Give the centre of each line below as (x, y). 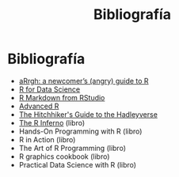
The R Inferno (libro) (52, 122)
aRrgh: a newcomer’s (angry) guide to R (84, 81)
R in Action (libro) (47, 139)
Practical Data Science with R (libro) (77, 164)
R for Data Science (50, 89)
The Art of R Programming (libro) (72, 148)
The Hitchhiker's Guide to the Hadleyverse (88, 114)
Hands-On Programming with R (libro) (80, 131)
